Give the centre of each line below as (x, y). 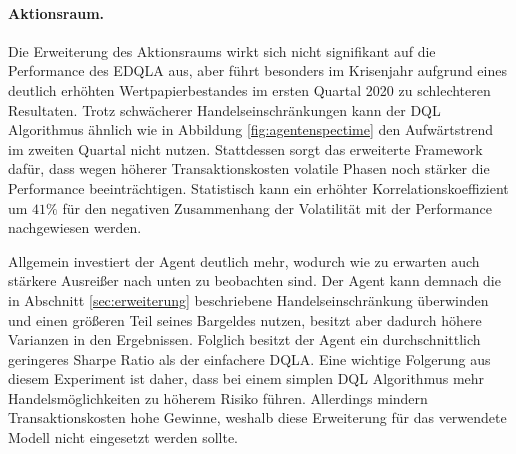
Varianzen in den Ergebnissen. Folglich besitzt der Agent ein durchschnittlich (244, 339)
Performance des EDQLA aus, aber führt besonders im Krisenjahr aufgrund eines (257, 70)
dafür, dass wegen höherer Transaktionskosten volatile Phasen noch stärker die (249, 168)
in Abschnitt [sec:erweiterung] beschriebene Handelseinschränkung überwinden (248, 299)
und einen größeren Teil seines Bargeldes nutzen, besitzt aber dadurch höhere (245, 319)
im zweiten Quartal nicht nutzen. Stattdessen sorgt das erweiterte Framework (245, 148)
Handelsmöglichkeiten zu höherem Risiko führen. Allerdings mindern (218, 397)
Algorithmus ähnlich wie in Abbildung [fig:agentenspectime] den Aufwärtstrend (250, 129)
